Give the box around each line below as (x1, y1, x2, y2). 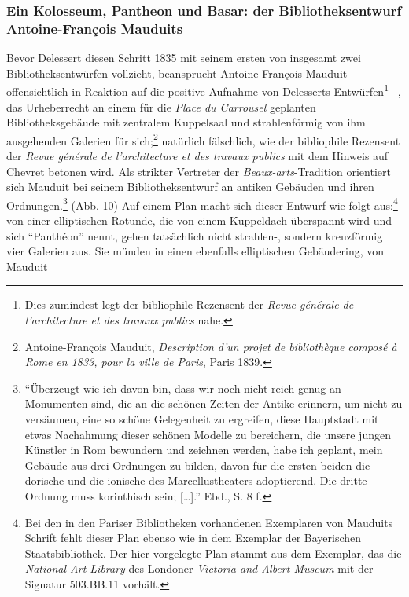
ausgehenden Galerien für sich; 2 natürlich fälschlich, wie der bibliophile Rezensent (6, 130, 400, 148)
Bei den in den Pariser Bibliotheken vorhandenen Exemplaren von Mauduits (24, 514, 393, 530)
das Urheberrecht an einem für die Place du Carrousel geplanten (6, 98, 316, 115)
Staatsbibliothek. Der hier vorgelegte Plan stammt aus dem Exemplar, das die (24, 544, 402, 561)
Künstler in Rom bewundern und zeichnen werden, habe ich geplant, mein (24, 441, 383, 458)
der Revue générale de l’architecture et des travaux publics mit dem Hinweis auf (6, 148, 389, 164)
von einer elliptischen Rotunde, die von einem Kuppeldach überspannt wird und (6, 212, 392, 229)
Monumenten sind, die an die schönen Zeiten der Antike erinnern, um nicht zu (24, 395, 403, 412)
